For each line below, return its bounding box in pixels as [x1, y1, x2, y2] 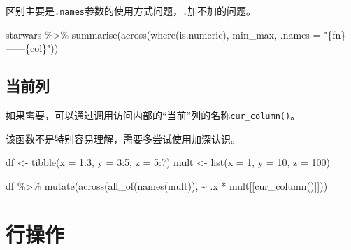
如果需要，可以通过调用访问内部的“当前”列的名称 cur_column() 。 [6, 108, 301, 123]
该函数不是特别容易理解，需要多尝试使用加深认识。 [6, 131, 241, 146]
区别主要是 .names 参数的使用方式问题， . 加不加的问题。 [6, 4, 257, 18]
